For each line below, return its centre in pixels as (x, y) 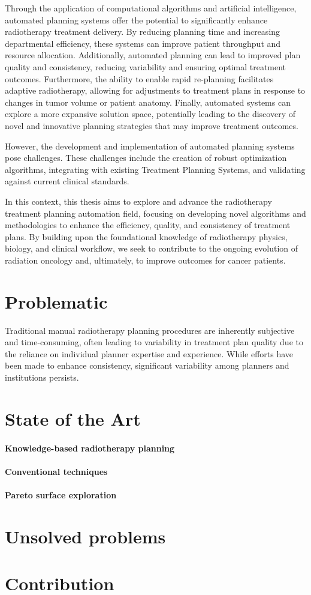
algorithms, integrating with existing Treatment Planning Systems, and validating (155, 169)
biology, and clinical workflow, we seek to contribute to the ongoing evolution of (152, 248)
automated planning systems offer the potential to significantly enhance (136, 20)
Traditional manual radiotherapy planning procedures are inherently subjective (150, 330)
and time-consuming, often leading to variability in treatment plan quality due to (154, 342)
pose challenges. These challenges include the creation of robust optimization (146, 158)
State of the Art (73, 418)
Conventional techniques (56, 471)
